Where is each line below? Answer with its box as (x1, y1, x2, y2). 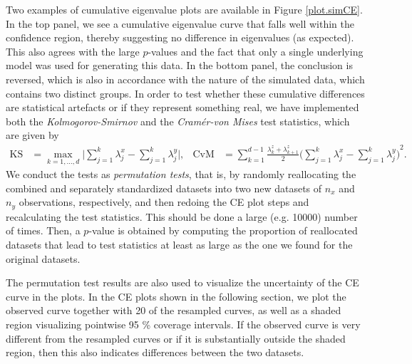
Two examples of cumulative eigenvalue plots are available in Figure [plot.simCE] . (6, 2, 363, 16)
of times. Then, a (6, 223, 81, 238)
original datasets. (6, 251, 81, 266)
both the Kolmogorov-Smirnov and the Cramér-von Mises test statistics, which (6, 113, 350, 128)
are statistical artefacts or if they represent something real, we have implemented (6, 100, 359, 115)
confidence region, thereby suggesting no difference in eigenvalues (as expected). (6, 30, 354, 45)
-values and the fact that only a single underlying (148, 43, 364, 58)
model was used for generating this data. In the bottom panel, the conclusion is (6, 58, 353, 73)
